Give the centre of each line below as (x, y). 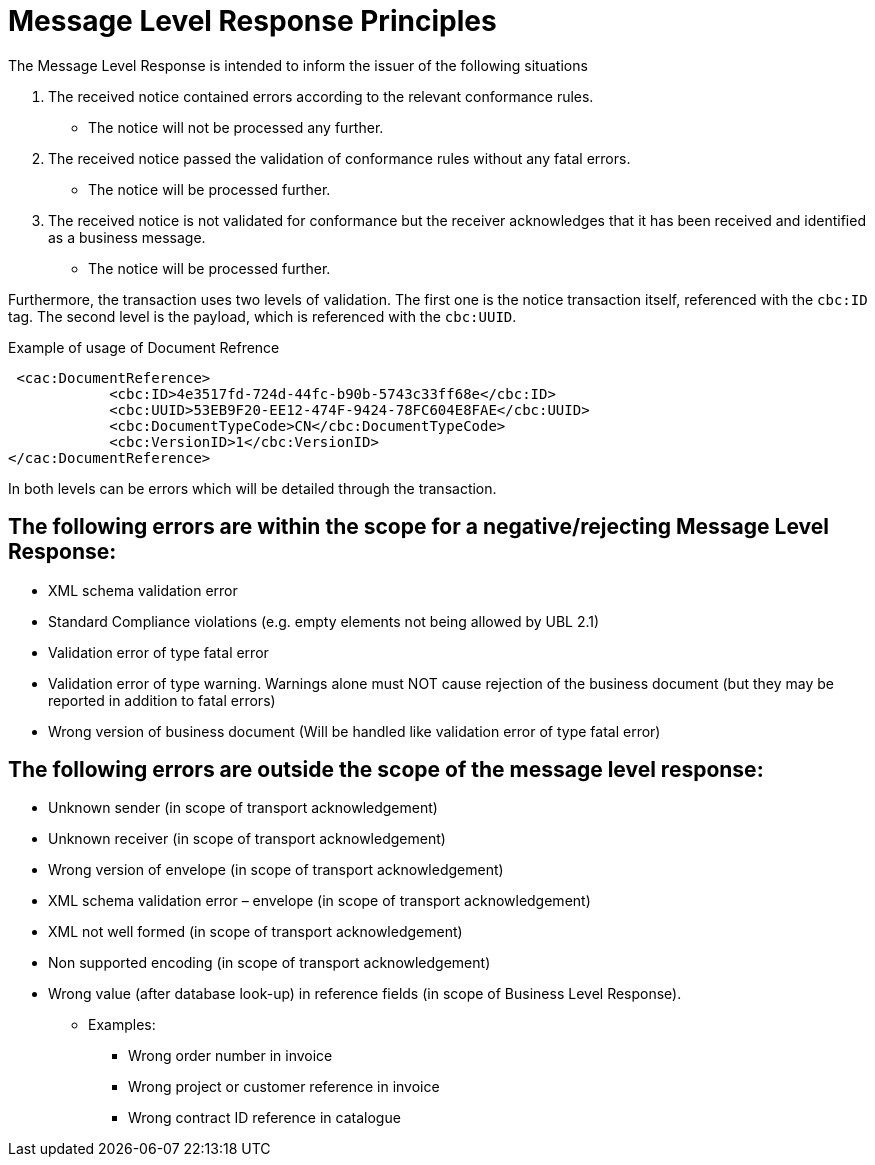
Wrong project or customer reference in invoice (284, 1087)
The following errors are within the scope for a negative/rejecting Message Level (418, 527)
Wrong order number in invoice (230, 1056)
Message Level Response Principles (252, 21)
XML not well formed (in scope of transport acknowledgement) (255, 932)
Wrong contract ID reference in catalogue (264, 1118)
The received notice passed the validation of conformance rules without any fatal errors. (339, 158)
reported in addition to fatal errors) (162, 700)
